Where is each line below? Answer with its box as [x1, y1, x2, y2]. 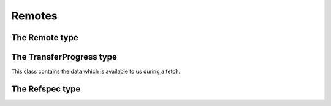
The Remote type [11, 32, 79, 43]
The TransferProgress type [11, 52, 118, 62]
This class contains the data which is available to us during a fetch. [11, 68, 181, 76]
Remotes [11, 9, 58, 23]
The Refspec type [11, 83, 81, 94]
